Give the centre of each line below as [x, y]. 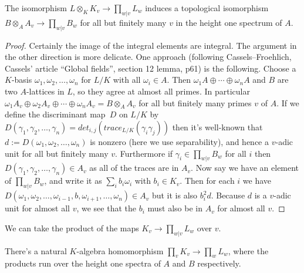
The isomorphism [36, 8]
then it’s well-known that [217, 127]
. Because [228, 195]
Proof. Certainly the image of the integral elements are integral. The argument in [151, 45]
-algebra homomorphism [120, 250]
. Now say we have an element [245, 168]
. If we [288, 102]
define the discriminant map [55, 114]
